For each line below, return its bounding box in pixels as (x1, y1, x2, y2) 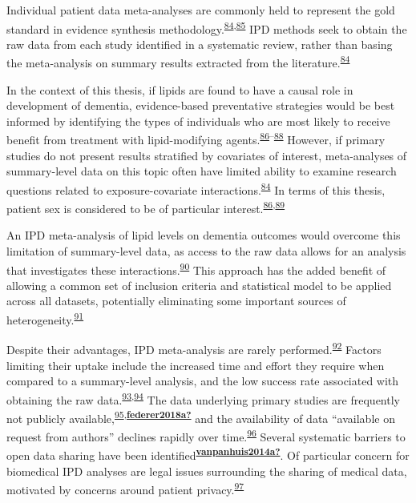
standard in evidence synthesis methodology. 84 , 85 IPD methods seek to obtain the (6, 18, 407, 37)
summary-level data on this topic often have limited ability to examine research (6, 163, 397, 179)
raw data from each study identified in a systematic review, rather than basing (6, 35, 393, 52)
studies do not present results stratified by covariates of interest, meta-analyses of (6, 147, 407, 163)
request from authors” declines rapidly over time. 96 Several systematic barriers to (6, 426, 406, 445)
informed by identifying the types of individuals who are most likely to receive (6, 112, 390, 129)
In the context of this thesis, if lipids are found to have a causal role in (6, 81, 353, 98)
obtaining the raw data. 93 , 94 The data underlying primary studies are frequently (6, 388, 400, 408)
